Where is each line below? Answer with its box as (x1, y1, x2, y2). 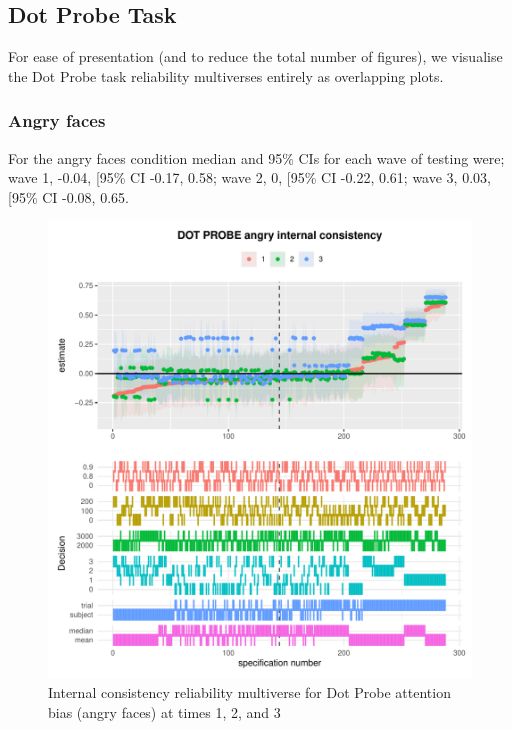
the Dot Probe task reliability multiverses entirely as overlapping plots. (8, 65, 444, 86)
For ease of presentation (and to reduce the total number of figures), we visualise (8, 46, 503, 67)
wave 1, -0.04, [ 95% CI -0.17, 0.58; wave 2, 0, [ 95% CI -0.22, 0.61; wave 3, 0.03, (8, 167, 491, 188)
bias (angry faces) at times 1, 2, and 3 (48, 701, 281, 722)
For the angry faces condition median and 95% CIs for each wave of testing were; (8, 147, 505, 168)
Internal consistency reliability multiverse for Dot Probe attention (48, 682, 451, 702)
